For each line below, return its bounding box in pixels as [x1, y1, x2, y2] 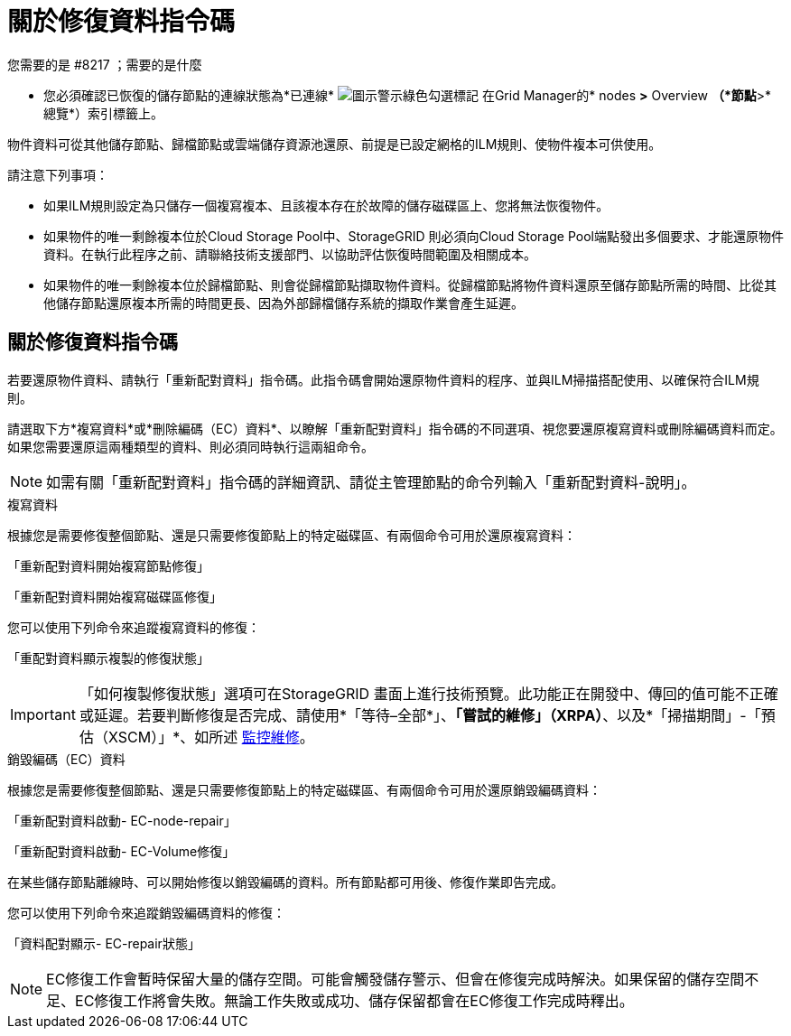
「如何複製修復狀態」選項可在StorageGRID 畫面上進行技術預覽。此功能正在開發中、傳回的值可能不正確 [79, 684, 778, 703]
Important [10, 705, 76, 723]
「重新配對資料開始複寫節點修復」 [7, 557, 209, 574]
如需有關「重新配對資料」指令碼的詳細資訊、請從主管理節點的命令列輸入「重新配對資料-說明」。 [46, 472, 696, 491]
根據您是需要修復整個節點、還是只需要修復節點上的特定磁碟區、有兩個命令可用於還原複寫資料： [7, 527, 576, 543]
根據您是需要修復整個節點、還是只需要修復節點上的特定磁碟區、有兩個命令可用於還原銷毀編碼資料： [7, 781, 601, 798]
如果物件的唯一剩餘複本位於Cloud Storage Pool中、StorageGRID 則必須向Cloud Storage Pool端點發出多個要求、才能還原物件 [43, 228, 784, 244]
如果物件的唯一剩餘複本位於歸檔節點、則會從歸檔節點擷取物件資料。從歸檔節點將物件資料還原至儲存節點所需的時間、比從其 [43, 276, 777, 293]
